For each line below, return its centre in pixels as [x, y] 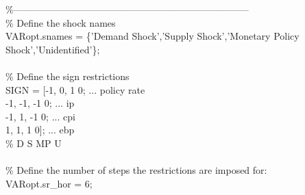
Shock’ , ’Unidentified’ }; [53, 49]
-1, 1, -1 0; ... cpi [40, 116]
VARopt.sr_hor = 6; [49, 183]
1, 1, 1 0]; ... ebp [40, 130]
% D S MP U [34, 143]
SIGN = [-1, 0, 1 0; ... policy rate [75, 89]
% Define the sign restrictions [68, 76]
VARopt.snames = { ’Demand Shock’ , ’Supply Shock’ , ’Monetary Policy [152, 36]
